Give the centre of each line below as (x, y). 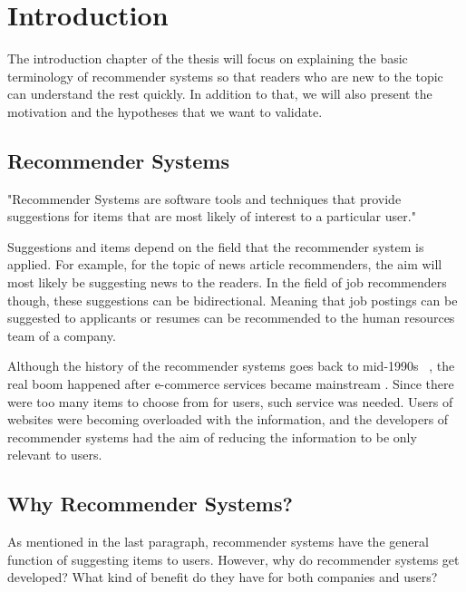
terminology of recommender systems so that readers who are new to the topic (225, 76)
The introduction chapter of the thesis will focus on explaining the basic (208, 58)
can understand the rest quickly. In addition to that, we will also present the (220, 94)
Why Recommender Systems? (150, 504)
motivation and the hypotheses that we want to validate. (165, 111)
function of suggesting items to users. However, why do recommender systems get (233, 559)
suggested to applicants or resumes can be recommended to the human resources (231, 318)
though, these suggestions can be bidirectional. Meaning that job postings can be (233, 300)
